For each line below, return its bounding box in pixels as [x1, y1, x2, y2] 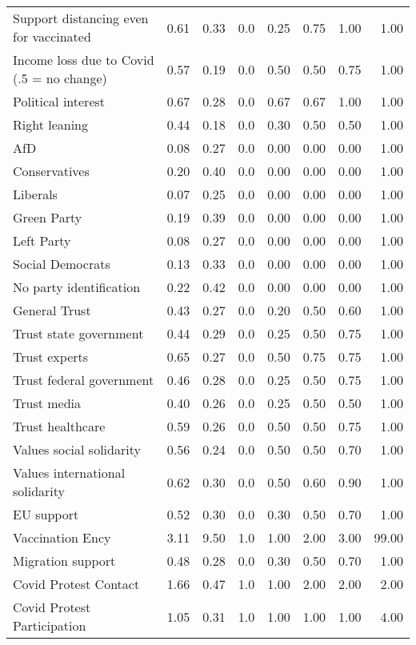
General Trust [13, 301, 91, 319]
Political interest [13, 92, 106, 110]
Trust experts [13, 347, 89, 366]
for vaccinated [13, 27, 91, 46]
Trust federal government [13, 371, 154, 389]
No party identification [13, 278, 141, 296]
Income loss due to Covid [13, 50, 154, 69]
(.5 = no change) [13, 69, 107, 87]
